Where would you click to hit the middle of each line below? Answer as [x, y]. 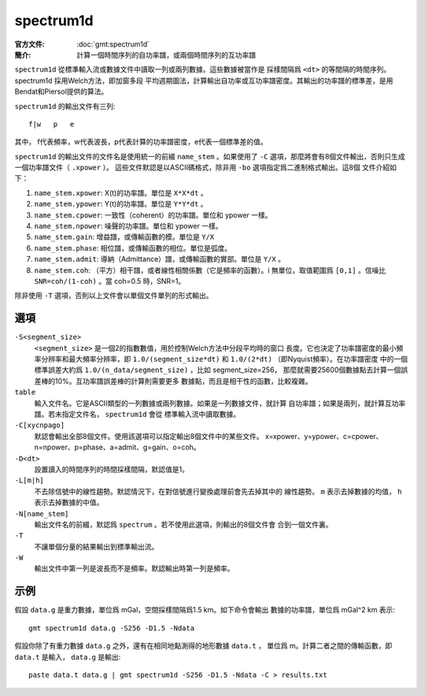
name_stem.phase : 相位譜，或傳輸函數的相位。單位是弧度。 [133, 248]
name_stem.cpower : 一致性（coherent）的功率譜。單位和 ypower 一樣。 [153, 215]
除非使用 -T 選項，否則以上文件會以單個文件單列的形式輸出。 [114, 296]
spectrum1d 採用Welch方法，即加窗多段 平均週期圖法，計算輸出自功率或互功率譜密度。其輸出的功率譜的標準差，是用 [204, 80]
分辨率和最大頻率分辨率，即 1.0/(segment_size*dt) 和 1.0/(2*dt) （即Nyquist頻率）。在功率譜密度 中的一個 [224, 359]
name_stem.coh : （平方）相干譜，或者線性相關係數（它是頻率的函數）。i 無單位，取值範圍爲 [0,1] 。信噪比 [210, 270]
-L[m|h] [30, 480]
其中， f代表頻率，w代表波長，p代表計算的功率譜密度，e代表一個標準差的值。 [141, 142]
